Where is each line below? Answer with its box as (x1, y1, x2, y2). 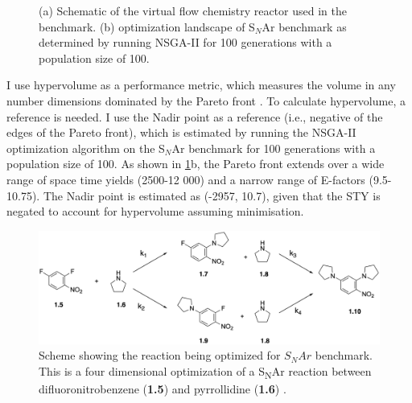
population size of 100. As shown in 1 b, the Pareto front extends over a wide (6, 155, 385, 172)
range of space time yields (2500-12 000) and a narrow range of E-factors (6, 171, 365, 187)
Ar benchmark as (262, 18, 347, 35)
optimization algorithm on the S (6, 139, 165, 156)
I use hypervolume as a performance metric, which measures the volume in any (6, 76, 396, 93)
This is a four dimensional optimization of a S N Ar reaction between (39, 362, 372, 381)
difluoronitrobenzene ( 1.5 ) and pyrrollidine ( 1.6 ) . (39, 380, 286, 397)
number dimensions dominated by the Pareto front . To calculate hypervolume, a (6, 92, 406, 109)
